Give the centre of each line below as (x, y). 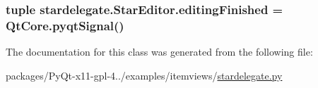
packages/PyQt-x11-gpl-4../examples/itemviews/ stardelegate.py (144, 75)
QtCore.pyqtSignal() (65, 25)
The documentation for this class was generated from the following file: (159, 52)
